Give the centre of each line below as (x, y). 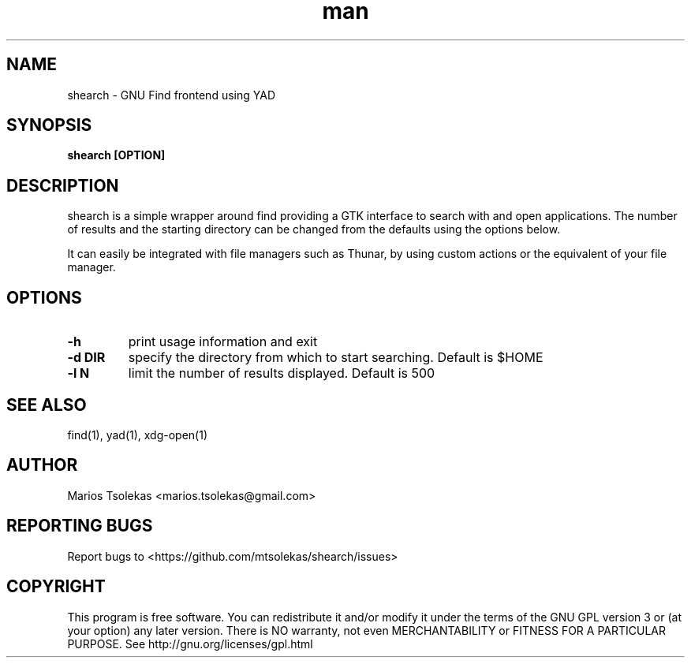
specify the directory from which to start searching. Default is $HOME (336, 358)
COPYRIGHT (56, 587)
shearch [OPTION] (116, 155)
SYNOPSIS (49, 125)
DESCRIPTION (63, 185)
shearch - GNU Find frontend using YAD (171, 95)
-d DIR (86, 358)
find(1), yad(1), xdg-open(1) (138, 435)
